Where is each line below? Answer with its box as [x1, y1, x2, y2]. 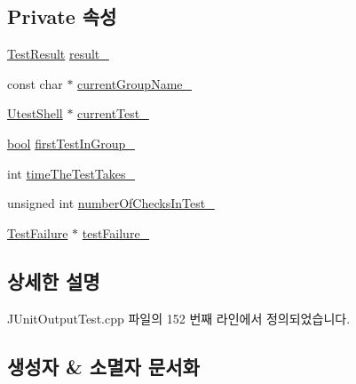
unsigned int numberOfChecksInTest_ [7, 194, 215, 212]
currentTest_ [77, 104, 149, 123]
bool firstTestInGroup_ [7, 133, 135, 152]
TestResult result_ [7, 44, 109, 63]
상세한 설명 [7, 267, 100, 294]
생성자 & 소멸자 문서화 [7, 352, 200, 380]
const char [7, 74, 63, 92]
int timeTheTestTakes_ [7, 164, 136, 182]
